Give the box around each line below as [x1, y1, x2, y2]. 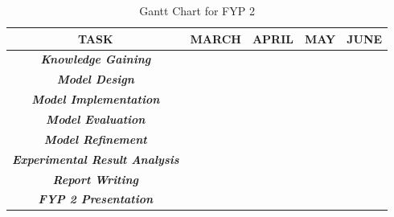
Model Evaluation [46, 110, 146, 127]
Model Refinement [43, 130, 147, 147]
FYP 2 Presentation [38, 190, 154, 207]
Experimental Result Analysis [12, 150, 179, 167]
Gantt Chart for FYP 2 [139, 2, 255, 18]
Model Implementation [31, 91, 160, 108]
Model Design [56, 71, 134, 88]
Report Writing [52, 170, 139, 187]
